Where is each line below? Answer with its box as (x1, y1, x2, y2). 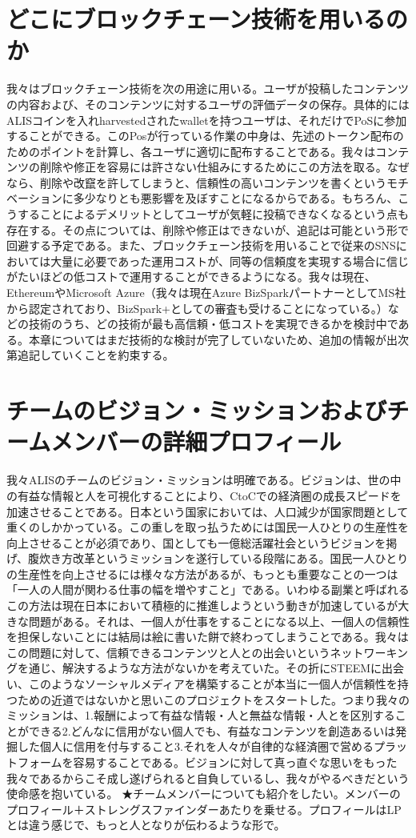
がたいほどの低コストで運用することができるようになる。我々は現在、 (6, 268, 376, 285)
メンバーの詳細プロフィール (50, 425, 342, 458)
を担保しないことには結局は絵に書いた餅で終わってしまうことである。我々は (6, 628, 409, 645)
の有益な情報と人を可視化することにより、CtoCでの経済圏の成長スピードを (6, 487, 402, 503)
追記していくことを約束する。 (17, 347, 174, 363)
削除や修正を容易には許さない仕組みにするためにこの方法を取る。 (39, 158, 387, 175)
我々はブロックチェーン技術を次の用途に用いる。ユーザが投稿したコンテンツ (6, 80, 410, 97)
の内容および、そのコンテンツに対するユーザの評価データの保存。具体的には (6, 95, 410, 112)
